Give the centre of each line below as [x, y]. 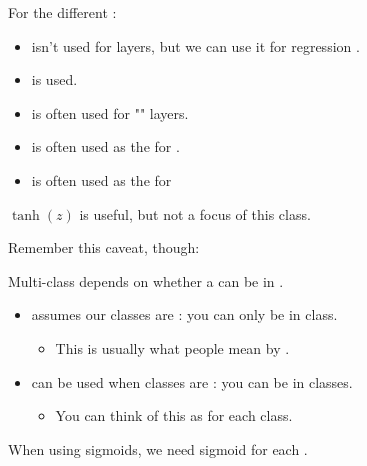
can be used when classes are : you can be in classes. [192, 381]
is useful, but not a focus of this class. [195, 213]
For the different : [62, 12]
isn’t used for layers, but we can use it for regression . [195, 45]
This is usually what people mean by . [172, 347]
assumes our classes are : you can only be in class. [184, 314]
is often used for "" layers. [110, 112]
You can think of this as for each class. [174, 415]
